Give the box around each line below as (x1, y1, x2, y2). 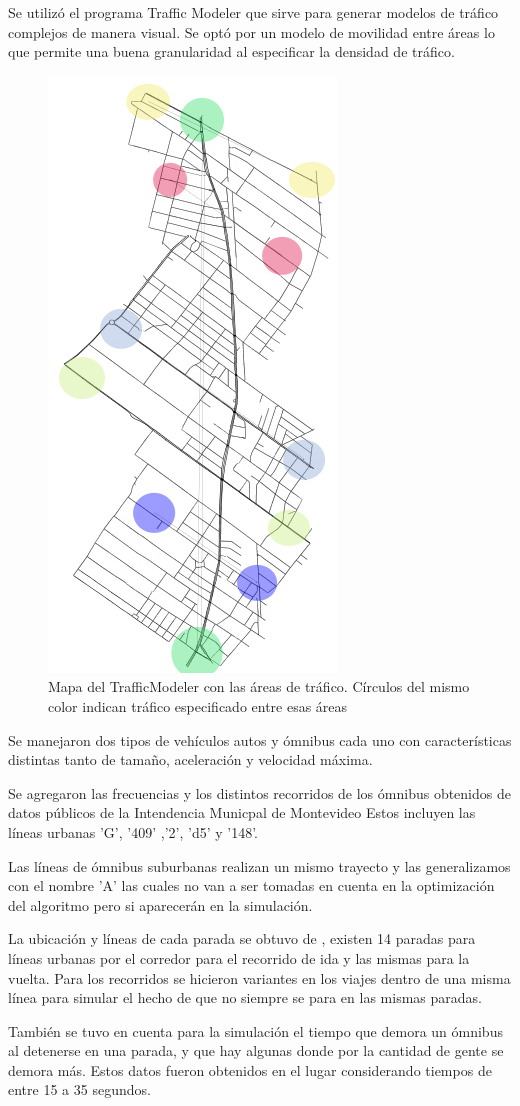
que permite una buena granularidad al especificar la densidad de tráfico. (8, 41, 455, 62)
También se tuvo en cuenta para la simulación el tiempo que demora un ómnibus (8, 1020, 503, 1041)
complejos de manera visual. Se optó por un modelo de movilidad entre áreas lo (8, 21, 495, 42)
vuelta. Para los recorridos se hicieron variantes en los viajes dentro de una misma (8, 967, 511, 988)
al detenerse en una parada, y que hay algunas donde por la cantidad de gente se (8, 1040, 504, 1061)
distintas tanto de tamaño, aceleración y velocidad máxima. (8, 749, 373, 770)
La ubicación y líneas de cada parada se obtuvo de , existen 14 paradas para (8, 928, 476, 949)
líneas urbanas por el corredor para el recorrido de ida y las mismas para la (8, 947, 470, 968)
